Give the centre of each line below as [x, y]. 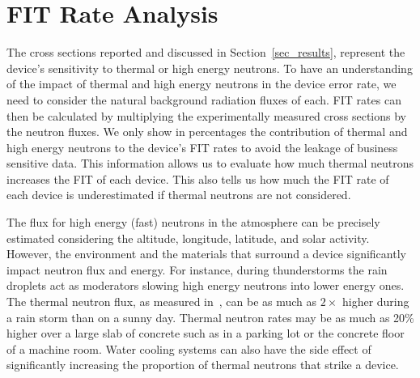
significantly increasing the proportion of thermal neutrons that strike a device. [203, 365]
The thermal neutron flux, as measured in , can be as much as [162, 302]
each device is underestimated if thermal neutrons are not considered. [179, 195]
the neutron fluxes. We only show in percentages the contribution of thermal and [207, 132]
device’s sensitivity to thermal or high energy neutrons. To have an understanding [210, 68]
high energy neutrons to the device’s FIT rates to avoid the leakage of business [202, 147]
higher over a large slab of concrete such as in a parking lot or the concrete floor [206, 333]
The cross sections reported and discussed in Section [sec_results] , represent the [206, 52]
